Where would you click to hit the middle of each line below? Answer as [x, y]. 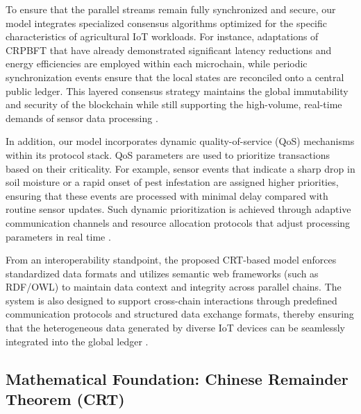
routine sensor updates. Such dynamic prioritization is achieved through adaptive [178, 209]
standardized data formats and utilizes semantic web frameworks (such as [162, 273]
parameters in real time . [58, 236]
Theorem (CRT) [65, 399]
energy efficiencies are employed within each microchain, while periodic [157, 63]
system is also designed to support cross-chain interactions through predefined [171, 300]
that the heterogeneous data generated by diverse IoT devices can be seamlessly [175, 328]
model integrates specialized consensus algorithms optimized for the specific [167, 23]
